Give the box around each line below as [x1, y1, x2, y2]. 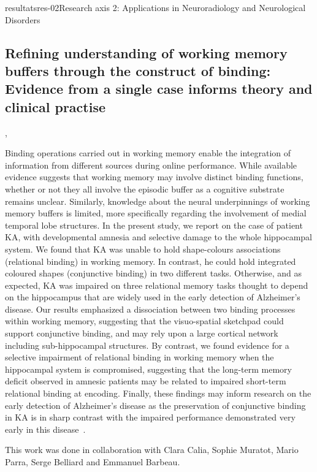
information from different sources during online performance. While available [5, 158, 297, 171]
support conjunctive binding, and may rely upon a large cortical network [5, 327, 278, 340]
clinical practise [5, 97, 105, 116]
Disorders [5, 13, 40, 26]
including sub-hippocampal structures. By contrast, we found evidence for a [5, 338, 289, 351]
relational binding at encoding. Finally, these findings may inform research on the [5, 387, 311, 400]
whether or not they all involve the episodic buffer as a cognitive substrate [5, 182, 285, 195]
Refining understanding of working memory [5, 43, 288, 62]
